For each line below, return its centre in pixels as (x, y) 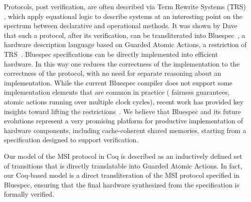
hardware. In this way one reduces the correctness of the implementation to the (122, 63)
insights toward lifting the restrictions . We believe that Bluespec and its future (123, 111)
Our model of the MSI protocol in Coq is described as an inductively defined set (123, 156)
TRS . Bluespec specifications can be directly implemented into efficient (111, 54)
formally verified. (29, 194)
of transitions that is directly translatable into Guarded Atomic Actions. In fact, (123, 165)
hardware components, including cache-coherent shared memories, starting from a (125, 130)
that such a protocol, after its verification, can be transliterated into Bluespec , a (125, 35)
